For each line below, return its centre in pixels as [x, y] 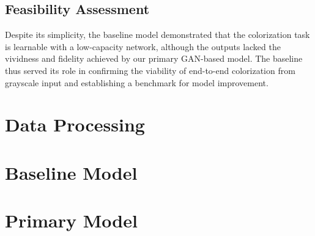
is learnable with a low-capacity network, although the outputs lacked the [143, 46]
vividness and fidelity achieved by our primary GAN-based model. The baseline [154, 58]
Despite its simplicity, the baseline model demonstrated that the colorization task [157, 35]
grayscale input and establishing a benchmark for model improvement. [137, 82]
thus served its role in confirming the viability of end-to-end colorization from [150, 70]
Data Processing [75, 124]
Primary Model [71, 220]
